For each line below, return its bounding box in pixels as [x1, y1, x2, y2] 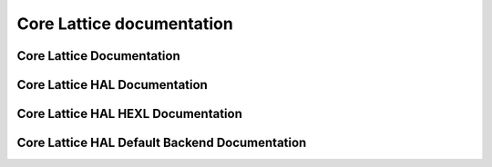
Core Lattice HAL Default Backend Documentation [16, 135, 307, 151]
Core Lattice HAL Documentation [16, 77, 209, 93]
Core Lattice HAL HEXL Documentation [16, 106, 243, 122]
